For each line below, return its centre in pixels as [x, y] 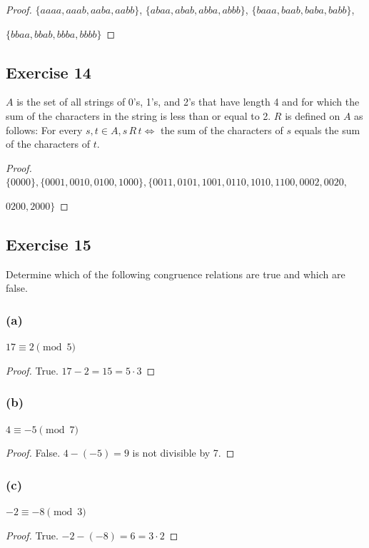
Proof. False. [33, 453]
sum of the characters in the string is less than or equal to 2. [138, 115]
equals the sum [327, 130]
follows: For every [44, 130]
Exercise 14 [49, 72]
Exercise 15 [49, 244]
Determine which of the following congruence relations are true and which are [176, 274]
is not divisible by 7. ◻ [183, 453]
